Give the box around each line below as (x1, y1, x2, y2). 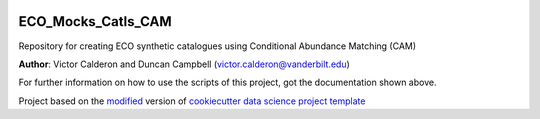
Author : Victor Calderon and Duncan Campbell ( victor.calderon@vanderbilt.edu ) (18, 58, 350, 70)
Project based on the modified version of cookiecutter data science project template (18, 95, 366, 107)
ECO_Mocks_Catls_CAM (18, 13, 172, 30)
